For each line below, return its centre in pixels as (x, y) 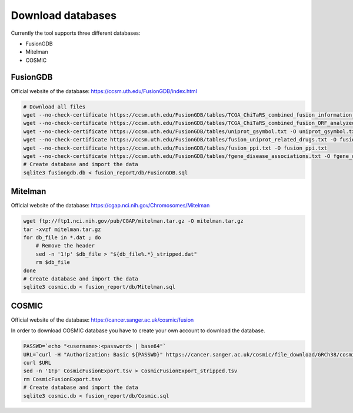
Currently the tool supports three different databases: (76, 33)
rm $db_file (53, 262)
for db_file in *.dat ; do (62, 238)
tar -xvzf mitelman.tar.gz (62, 229)
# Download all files (54, 107)
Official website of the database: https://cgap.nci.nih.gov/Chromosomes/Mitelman (110, 206)
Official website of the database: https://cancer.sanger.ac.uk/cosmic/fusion (102, 320)
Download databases (64, 15)
